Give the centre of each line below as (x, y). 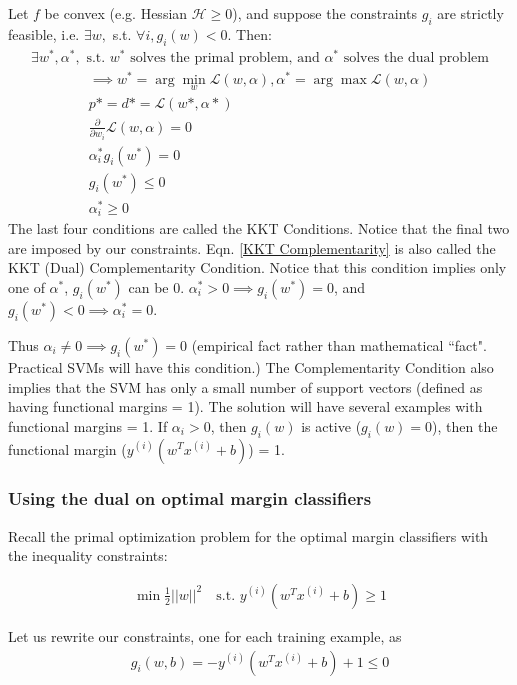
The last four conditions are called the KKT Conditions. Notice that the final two (259, 228)
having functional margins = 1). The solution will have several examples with (245, 406)
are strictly (470, 13)
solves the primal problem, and (225, 57)
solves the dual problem (416, 57)
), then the (465, 425)
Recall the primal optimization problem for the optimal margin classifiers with (248, 535)
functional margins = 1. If (88, 425)
